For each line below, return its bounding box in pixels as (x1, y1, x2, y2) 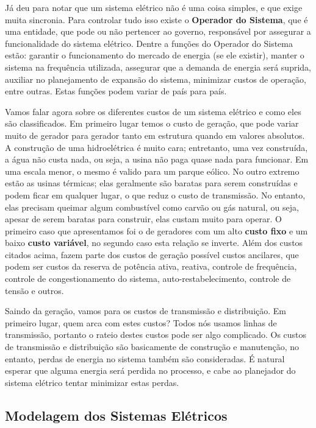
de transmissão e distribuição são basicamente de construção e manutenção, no (5, 340, 300, 353)
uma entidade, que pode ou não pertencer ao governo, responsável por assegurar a (5, 25, 311, 38)
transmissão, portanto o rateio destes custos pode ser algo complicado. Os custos (5, 328, 307, 341)
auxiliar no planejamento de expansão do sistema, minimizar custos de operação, (5, 72, 306, 85)
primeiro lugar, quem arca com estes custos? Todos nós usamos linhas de (5, 316, 277, 329)
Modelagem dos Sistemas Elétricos (5, 405, 228, 424)
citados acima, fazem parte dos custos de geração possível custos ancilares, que (5, 248, 299, 261)
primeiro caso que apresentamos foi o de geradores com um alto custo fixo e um (5, 224, 308, 237)
